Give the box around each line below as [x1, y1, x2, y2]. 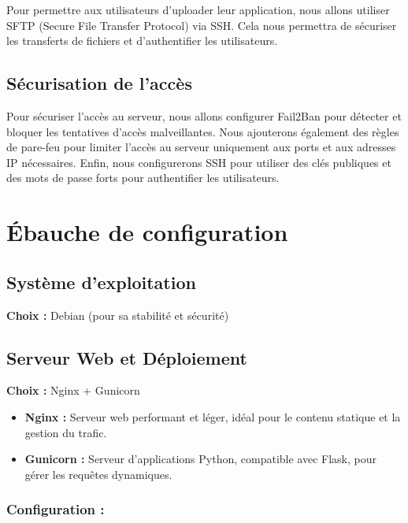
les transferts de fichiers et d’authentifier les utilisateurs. [6, 32, 278, 49]
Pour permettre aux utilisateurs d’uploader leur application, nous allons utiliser [6, 2, 390, 17]
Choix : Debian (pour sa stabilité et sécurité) [6, 306, 229, 323]
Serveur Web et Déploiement [6, 345, 247, 369]
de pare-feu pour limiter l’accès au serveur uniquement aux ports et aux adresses [6, 139, 396, 155]
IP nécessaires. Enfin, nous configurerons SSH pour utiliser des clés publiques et [6, 154, 391, 170]
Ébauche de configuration [6, 216, 288, 248]
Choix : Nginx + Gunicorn [6, 382, 140, 399]
